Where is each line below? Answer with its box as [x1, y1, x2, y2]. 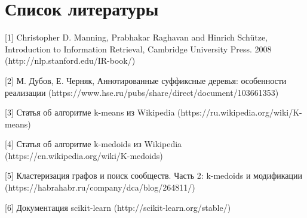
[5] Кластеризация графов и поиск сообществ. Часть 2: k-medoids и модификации [5, 169, 303, 182]
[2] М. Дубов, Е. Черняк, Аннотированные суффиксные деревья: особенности [5, 74, 287, 86]
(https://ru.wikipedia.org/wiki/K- [177, 106, 302, 119]
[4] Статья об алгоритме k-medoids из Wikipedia [5, 138, 182, 150]
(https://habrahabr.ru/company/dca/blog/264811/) [5, 181, 195, 194]
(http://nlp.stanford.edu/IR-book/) [5, 54, 136, 67]
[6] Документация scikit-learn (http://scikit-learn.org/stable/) [5, 201, 231, 213]
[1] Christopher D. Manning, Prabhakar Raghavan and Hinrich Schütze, [5, 31, 268, 43]
